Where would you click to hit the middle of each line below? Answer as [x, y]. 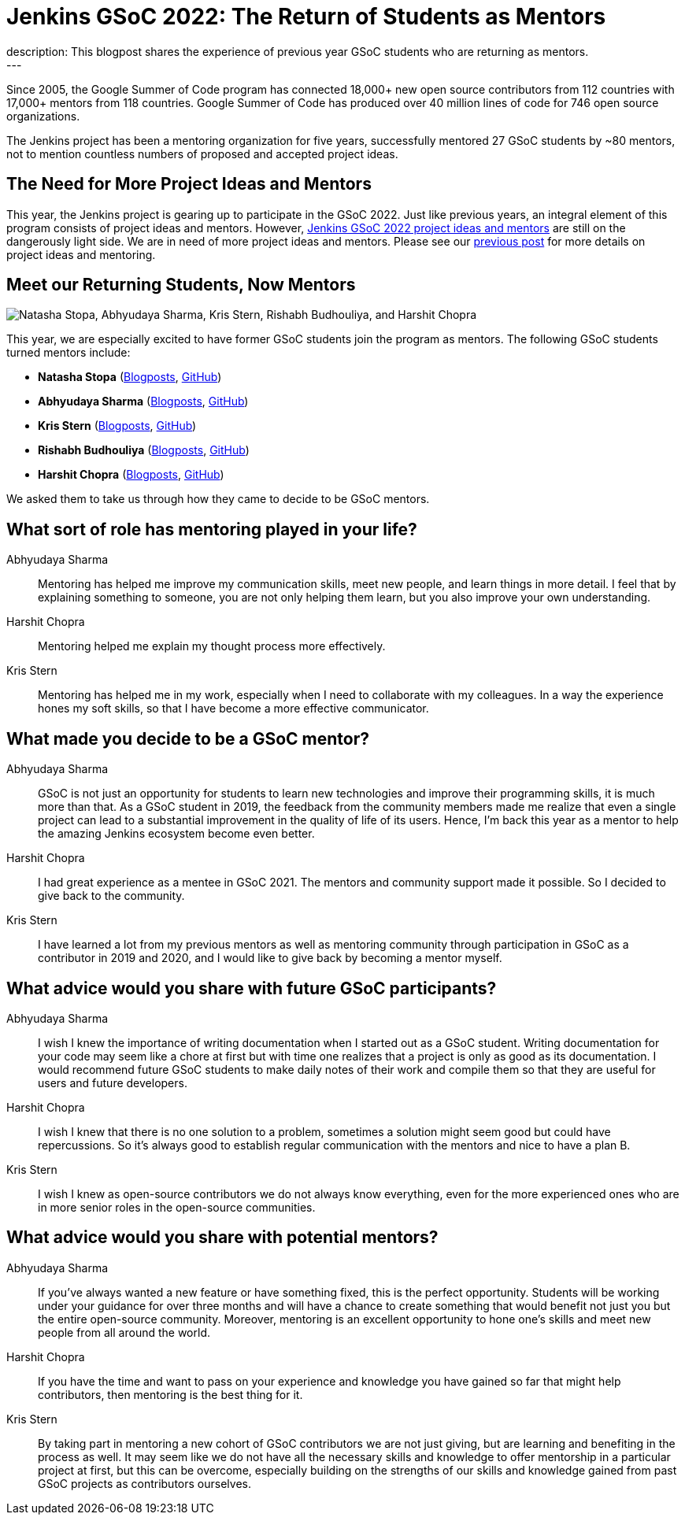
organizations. [43, 116]
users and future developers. [113, 1082]
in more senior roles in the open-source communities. [177, 1207]
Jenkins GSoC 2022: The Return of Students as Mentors [306, 17]
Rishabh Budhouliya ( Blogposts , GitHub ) [144, 450]
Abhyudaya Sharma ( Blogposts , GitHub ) [143, 402]
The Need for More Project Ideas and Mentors [189, 184]
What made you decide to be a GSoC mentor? [188, 738]
